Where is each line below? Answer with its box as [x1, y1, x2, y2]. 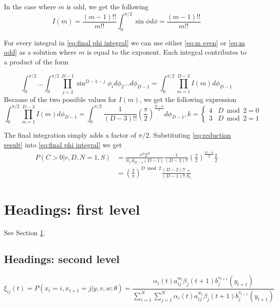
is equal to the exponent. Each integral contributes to [87, 47, 247, 57]
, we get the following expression [139, 94, 237, 104]
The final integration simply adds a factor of [4, 130, 136, 140]
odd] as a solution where [4, 47, 77, 57]
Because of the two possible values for [4, 94, 117, 104]
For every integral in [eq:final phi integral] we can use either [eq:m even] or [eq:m [4, 37, 245, 47]
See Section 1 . [4, 227, 45, 238]
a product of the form [4, 57, 69, 67]
